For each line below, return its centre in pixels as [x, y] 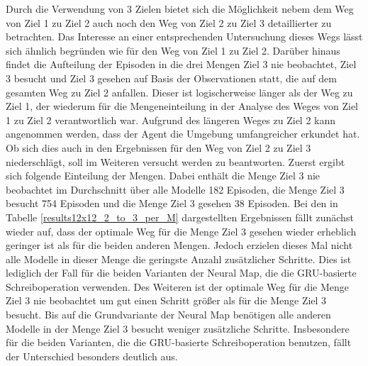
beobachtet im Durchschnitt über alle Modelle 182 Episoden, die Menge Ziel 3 [175, 189]
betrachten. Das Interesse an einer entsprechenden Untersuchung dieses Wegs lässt [184, 37]
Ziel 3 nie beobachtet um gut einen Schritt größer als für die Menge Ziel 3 [166, 300]
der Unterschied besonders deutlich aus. [92, 356]
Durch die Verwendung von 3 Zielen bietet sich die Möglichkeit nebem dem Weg [180, 9]
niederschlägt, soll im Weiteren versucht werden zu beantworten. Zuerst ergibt [175, 161]
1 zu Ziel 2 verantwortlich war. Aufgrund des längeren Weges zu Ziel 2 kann [171, 120]
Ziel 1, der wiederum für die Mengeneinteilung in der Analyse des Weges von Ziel [182, 106]
